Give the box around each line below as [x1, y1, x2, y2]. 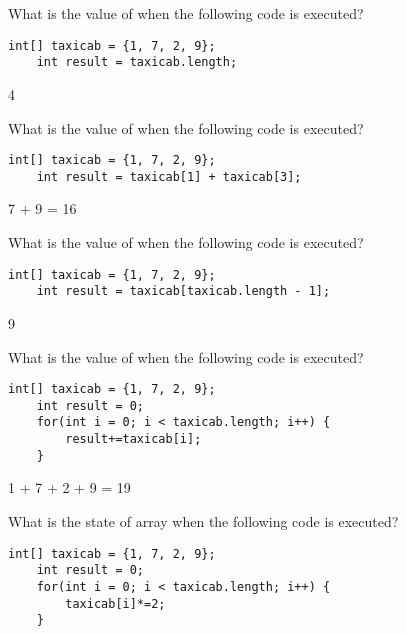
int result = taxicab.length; [36, 55, 238, 70]
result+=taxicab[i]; [65, 432, 202, 447]
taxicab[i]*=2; [65, 596, 166, 611]
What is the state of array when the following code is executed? [8, 510, 399, 531]
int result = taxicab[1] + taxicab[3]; [36, 169, 302, 184]
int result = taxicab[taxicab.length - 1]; [36, 284, 331, 299]
